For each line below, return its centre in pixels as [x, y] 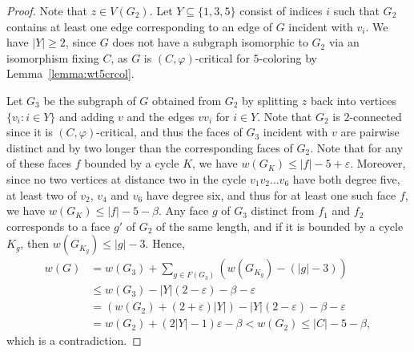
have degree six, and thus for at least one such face [271, 194]
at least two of [42, 194]
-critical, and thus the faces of [169, 132]
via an [344, 42]
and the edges [161, 116]
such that [356, 10]
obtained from [187, 100]
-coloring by [288, 57]
